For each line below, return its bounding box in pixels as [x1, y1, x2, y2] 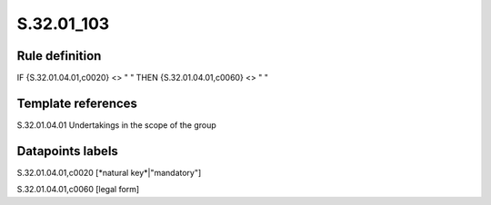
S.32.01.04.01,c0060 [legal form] [16, 184, 140, 195]
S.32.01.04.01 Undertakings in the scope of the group [16, 119, 217, 131]
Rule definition [16, 48, 102, 63]
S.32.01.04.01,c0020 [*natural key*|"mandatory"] [16, 167, 202, 178]
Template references [16, 95, 138, 111]
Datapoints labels [16, 143, 118, 159]
